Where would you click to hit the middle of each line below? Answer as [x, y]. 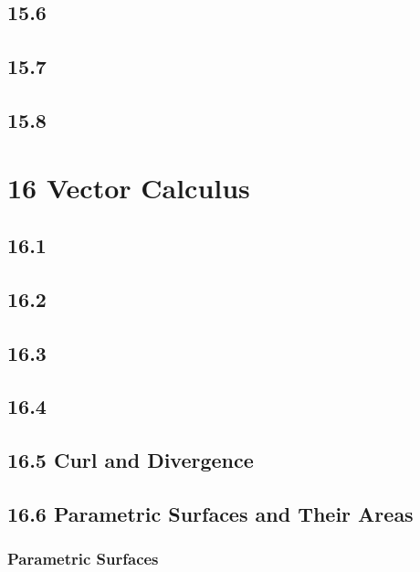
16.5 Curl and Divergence [131, 460]
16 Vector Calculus [129, 187]
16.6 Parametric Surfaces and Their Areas [210, 514]
